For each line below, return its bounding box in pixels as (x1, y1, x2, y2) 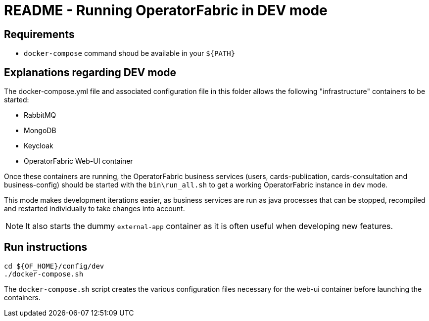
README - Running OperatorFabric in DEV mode (4, 2, 328, 19)
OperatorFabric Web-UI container (24, 157, 133, 166)
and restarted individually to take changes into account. (4, 204, 185, 213)
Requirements (4, 28, 75, 41)
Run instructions (4, 241, 88, 254)
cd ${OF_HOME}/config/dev (4, 262, 104, 270)
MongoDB (24, 126, 56, 135)
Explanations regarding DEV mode (4, 66, 177, 79)
